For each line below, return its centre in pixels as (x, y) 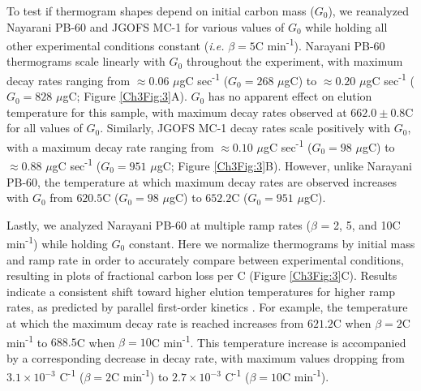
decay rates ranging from (69, 80)
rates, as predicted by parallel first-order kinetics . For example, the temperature (207, 307)
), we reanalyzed (368, 11)
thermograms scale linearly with (86, 61)
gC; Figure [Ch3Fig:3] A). (125, 96)
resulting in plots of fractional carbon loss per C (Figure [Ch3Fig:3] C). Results (202, 275)
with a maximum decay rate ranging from (110, 146)
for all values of (45, 128)
